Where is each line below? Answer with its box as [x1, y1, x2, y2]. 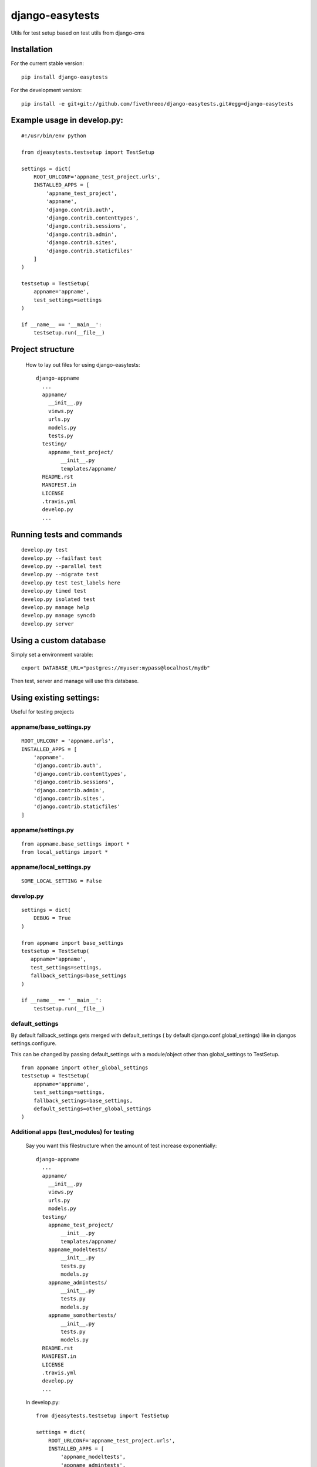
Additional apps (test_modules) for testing [11, 1128, 134, 1136]
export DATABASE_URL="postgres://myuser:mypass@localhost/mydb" [21, 665, 211, 671]
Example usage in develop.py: [11, 115, 123, 126]
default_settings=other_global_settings [33, 1106, 152, 1112]
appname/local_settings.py [11, 863, 91, 871]
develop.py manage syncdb [21, 612, 96, 619]
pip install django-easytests [21, 73, 109, 80]
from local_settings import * [21, 849, 109, 856]
